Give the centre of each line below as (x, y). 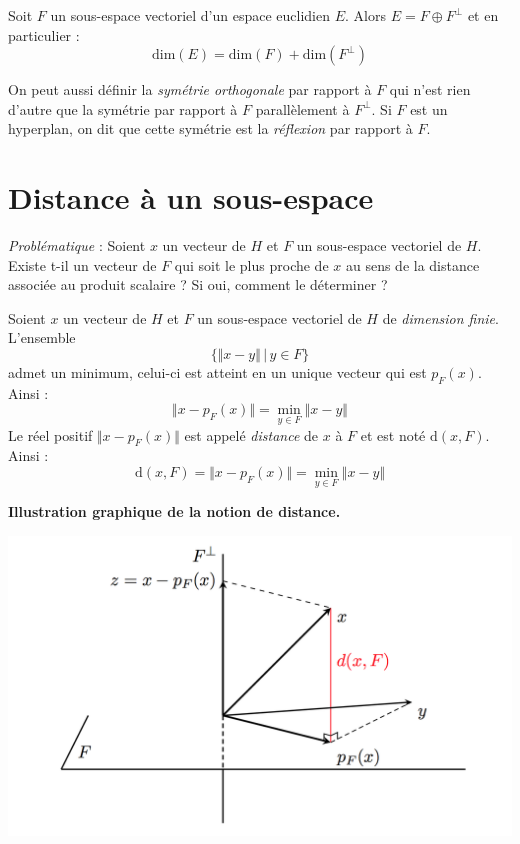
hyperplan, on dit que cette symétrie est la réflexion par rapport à (210, 128)
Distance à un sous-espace (191, 197)
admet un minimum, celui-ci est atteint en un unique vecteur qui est (217, 372)
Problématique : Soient (77, 245)
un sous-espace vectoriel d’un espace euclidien (190, 15)
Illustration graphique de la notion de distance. (174, 511)
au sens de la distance (412, 264)
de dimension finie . (440, 317)
